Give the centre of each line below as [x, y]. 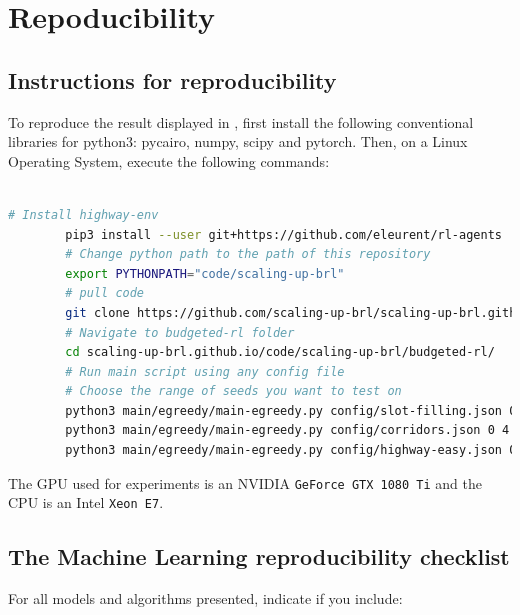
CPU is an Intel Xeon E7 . [86, 502]
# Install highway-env [83, 214]
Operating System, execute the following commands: [169, 160]
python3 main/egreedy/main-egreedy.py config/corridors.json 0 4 [287, 430]
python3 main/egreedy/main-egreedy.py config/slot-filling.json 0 [291, 410]
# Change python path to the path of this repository [248, 254]
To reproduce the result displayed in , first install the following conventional [241, 121]
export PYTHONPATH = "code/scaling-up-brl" [205, 273]
